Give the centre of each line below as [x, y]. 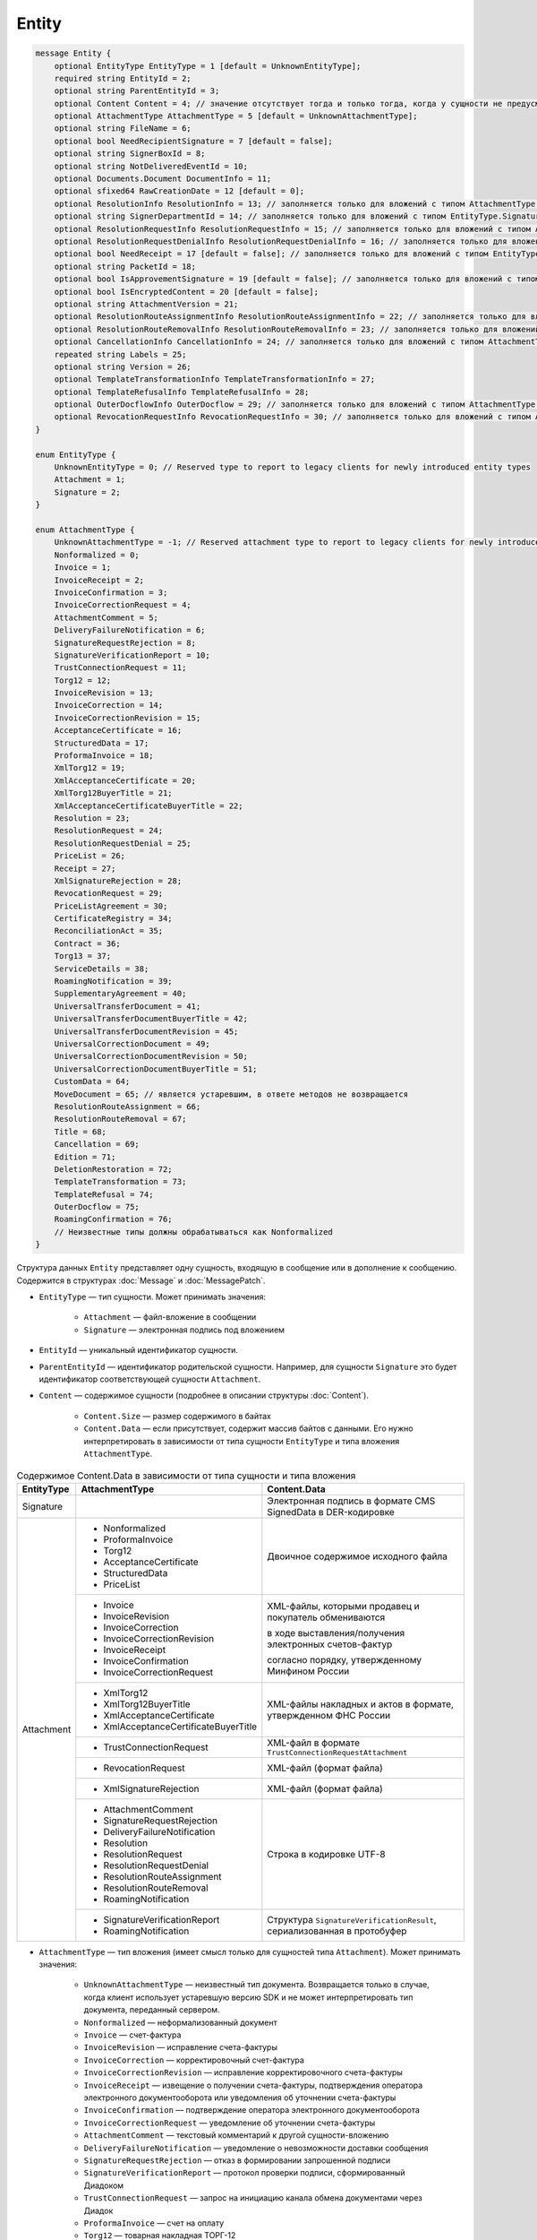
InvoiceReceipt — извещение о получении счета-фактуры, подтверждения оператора [253, 2085]
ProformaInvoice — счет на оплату [154, 2223]
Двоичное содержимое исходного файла [357, 1556]
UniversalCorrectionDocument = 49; [132, 1044]
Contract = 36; [87, 943]
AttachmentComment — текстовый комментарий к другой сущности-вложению [236, 2135]
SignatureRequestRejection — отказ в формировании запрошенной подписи [237, 2160]
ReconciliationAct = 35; [109, 931]
